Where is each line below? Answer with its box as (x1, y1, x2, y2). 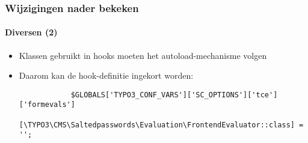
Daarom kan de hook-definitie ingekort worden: (19, 69, 194, 82)
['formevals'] (19, 100, 75, 109)
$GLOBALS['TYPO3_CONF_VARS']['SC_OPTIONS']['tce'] (70, 90, 278, 99)
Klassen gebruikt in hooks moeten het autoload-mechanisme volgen (19, 49, 267, 61)
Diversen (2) (5, 26, 58, 38)
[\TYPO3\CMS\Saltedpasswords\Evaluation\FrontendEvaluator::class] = (19, 120, 304, 129)
